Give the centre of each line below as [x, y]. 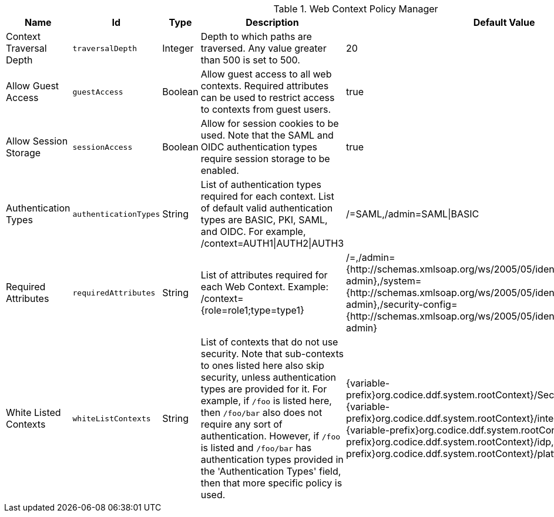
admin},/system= [384, 281]
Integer [178, 48]
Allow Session [37, 141]
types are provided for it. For [264, 389]
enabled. [220, 170]
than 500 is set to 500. [250, 60]
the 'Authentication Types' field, [271, 471]
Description [272, 22]
